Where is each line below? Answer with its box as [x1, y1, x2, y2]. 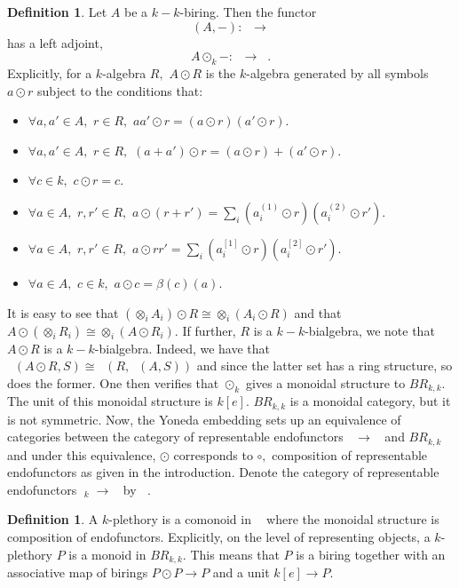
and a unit [212, 563, 270, 582]
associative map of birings [7, 563, 148, 582]
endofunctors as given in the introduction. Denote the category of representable [7, 463, 439, 481]
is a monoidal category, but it [289, 392, 451, 410]
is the [205, 63, 236, 82]
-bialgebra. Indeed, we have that [94, 338, 271, 357]
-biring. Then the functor [179, 3, 317, 20]
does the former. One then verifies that [7, 373, 219, 392]
